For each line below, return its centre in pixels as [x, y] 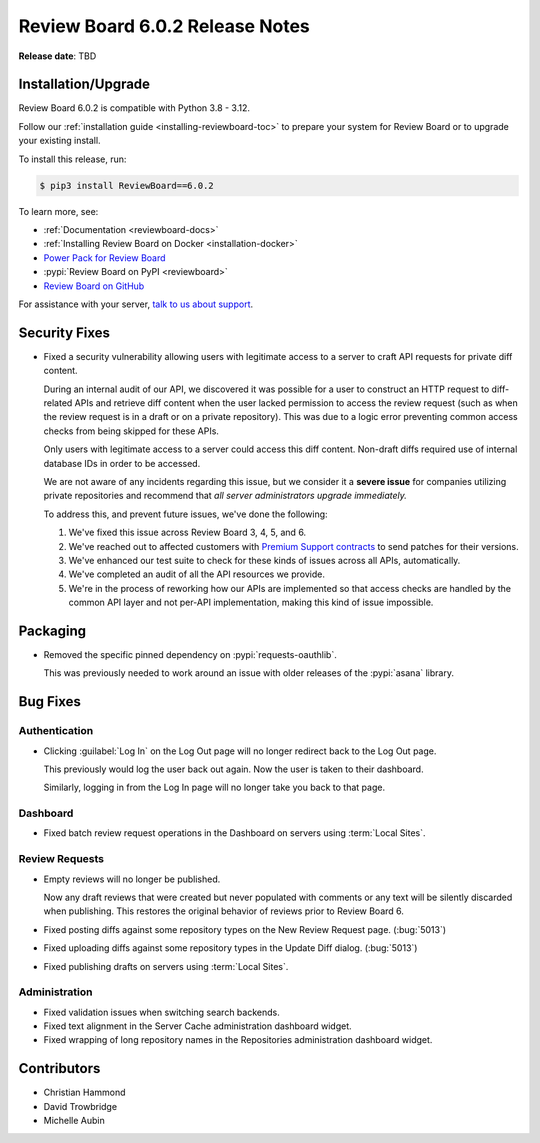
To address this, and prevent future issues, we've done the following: [186, 514]
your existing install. [59, 141]
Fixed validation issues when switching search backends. [161, 1012]
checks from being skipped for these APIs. [131, 431]
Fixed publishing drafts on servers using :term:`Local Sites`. [166, 966]
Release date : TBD [57, 56]
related [58, 403]
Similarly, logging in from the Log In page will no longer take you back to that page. [214, 787]
